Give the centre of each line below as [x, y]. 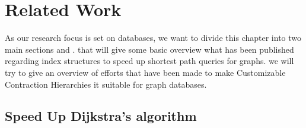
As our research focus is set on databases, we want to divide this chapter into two [153, 38]
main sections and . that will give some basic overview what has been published [149, 49]
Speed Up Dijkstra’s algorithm [101, 116]
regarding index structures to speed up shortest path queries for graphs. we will [149, 61]
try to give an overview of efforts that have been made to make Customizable [145, 72]
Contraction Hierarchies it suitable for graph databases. [106, 84]
